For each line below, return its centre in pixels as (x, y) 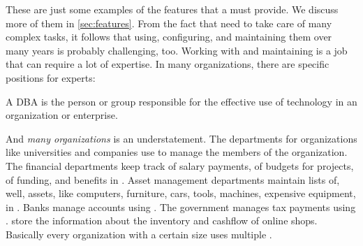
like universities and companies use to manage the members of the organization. (177, 152)
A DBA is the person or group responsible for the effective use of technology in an (181, 101)
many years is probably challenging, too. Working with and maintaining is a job (177, 50)
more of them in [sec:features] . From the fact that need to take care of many (169, 23)
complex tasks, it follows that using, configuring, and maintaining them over (169, 37)
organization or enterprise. (62, 115)
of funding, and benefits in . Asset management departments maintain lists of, (173, 179)
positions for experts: (51, 77)
